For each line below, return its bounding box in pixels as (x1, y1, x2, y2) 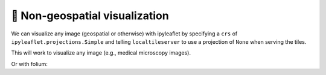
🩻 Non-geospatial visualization (11, 9, 169, 22)
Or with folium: (11, 60, 48, 67)
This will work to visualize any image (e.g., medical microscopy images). (11, 49, 191, 56)
